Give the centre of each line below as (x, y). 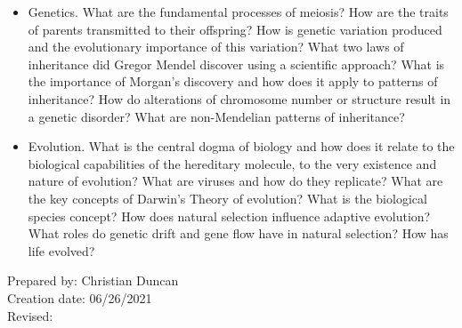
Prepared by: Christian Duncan (93, 280)
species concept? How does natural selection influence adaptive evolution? (229, 216)
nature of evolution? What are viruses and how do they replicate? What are (235, 181)
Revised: (30, 315)
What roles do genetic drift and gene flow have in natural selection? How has (238, 233)
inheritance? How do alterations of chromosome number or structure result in (239, 98)
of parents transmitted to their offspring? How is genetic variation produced (235, 29)
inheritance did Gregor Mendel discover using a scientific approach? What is (236, 64)
